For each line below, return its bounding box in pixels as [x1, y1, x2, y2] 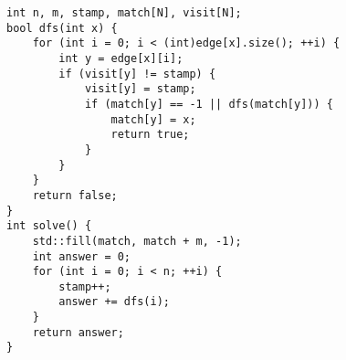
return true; [110, 128, 190, 142]
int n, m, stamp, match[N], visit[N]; [6, 6, 242, 19]
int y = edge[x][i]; [58, 51, 183, 65]
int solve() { [6, 219, 92, 233]
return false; [32, 188, 118, 202]
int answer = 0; [32, 249, 131, 263]
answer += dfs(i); [58, 295, 170, 309]
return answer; [32, 325, 124, 339]
